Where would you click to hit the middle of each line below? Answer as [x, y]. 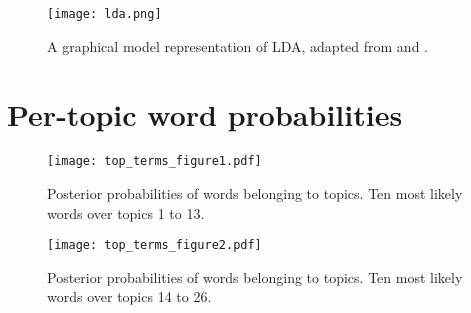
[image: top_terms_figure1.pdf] [154, 161]
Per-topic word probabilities [205, 114]
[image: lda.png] [104, 14]
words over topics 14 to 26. [129, 296]
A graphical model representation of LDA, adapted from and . [237, 45]
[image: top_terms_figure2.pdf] [154, 245]
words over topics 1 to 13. [126, 212]
